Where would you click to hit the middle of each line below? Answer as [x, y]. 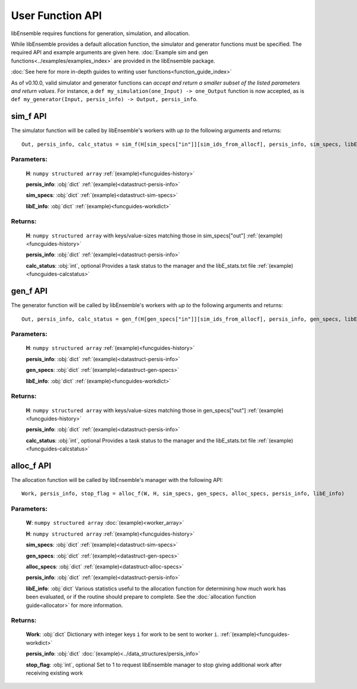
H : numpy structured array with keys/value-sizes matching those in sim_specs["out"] [136, 236]
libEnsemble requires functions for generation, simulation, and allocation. [101, 33]
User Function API [57, 15]
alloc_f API [31, 466]
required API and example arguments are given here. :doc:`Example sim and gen [109, 52]
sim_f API [29, 116]
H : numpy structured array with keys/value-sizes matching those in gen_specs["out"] [136, 410]
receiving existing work [54, 673]
